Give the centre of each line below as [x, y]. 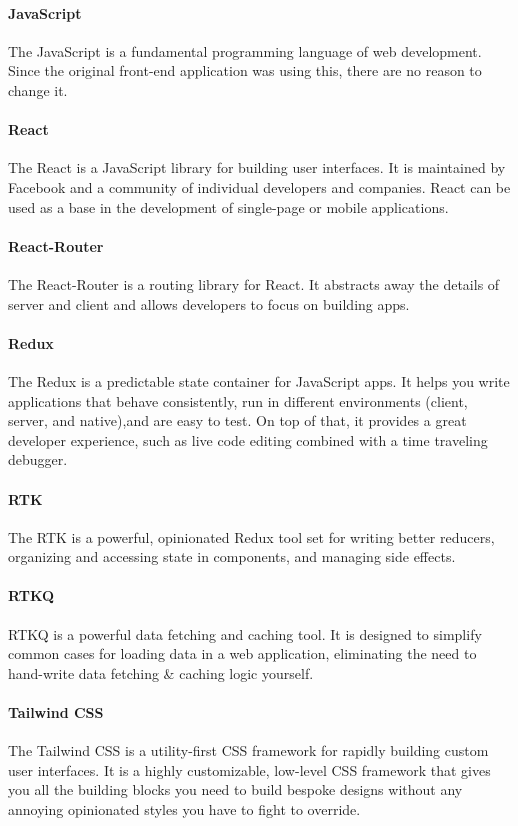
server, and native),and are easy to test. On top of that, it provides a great [237, 420]
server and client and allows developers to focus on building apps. [209, 303]
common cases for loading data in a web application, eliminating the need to [242, 653]
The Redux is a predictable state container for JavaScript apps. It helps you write [259, 380]
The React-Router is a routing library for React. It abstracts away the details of [254, 283]
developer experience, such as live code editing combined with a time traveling [248, 439]
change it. [38, 89]
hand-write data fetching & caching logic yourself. [161, 672]
